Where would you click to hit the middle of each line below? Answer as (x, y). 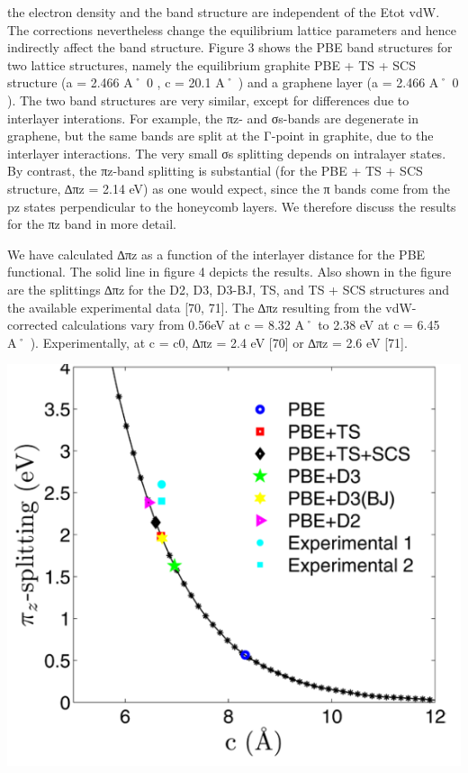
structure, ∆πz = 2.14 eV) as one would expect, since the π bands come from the (229, 188)
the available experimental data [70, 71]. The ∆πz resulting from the (194, 307)
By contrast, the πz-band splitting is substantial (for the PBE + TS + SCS (215, 171)
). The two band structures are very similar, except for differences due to (208, 100)
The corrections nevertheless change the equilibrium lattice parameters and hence (232, 29)
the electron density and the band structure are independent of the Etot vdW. (224, 12)
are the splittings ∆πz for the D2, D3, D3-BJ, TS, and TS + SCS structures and (229, 289)
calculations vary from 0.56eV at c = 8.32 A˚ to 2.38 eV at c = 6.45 (251, 325)
